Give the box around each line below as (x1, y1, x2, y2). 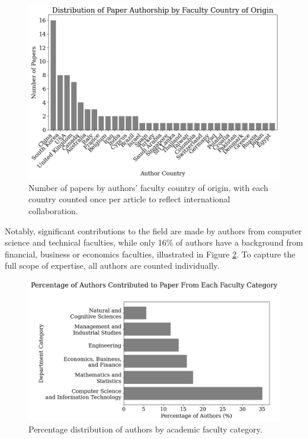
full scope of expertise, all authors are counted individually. (5, 259, 220, 272)
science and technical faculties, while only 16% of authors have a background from (5, 236, 303, 249)
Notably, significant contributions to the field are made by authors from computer (5, 224, 302, 237)
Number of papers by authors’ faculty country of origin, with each (28, 181, 268, 193)
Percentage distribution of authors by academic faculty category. (28, 423, 262, 435)
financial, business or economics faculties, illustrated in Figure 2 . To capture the (5, 247, 296, 260)
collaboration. (28, 204, 78, 217)
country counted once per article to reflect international (28, 193, 230, 205)
